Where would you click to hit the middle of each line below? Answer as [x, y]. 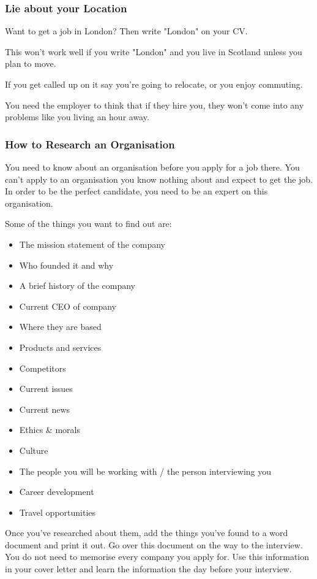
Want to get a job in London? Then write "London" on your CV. [126, 31]
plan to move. [31, 63]
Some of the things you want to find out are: [88, 224]
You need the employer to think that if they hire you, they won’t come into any [155, 105]
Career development [57, 492]
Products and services [60, 347]
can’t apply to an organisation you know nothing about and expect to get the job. [159, 179]
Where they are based [60, 327]
